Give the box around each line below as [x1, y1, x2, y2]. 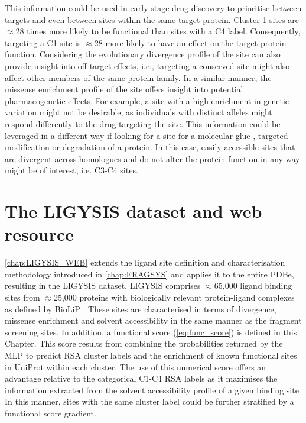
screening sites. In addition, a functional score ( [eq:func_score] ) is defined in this [5, 325, 297, 338]
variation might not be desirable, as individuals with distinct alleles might [5, 106, 272, 118]
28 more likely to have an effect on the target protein [94, 36, 287, 49]
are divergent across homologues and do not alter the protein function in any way [5, 152, 300, 164]
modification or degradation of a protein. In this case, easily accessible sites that [5, 141, 295, 153]
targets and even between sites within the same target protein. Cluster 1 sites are [5, 13, 300, 25]
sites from [5, 291, 40, 303]
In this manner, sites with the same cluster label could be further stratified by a [5, 395, 294, 408]
